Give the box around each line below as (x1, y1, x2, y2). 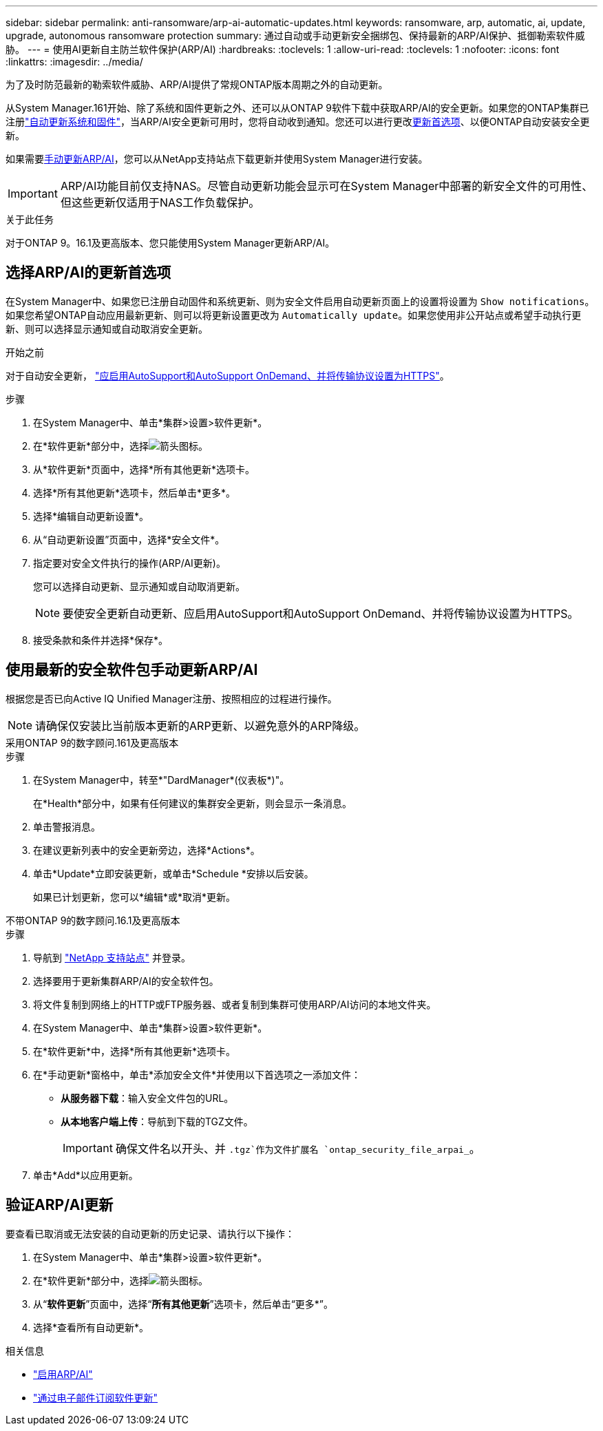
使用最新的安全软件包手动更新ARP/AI (6, 661, 258, 679)
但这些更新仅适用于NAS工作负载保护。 (60, 196, 260, 209)
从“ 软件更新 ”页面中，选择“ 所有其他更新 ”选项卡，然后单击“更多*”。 (33, 1297, 334, 1310)
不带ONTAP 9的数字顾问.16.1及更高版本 (6, 914, 180, 926)
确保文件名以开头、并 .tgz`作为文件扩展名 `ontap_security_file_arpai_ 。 (115, 1141, 480, 1156)
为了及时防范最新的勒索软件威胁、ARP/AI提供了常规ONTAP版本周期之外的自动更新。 (6, 79, 388, 90)
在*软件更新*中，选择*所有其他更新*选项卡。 (33, 1045, 236, 1057)
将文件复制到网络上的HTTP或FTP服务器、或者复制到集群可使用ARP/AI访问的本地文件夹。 (33, 998, 436, 1010)
